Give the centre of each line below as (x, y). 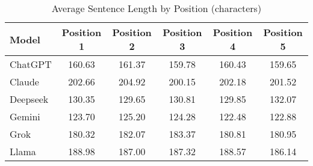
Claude (24, 81)
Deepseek (29, 99)
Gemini (25, 116)
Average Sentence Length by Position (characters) (156, 8)
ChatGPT (31, 64)
